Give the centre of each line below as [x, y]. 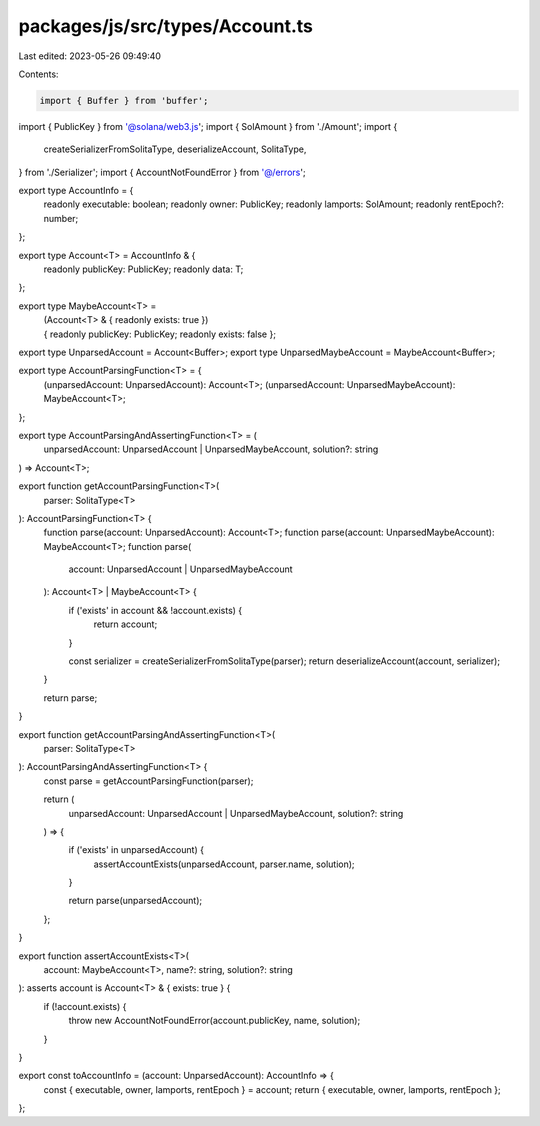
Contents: [38, 74]
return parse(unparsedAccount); [135, 901]
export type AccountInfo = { [76, 191]
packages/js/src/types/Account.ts [166, 26]
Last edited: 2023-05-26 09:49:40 [90, 56]
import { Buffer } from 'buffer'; [124, 100]
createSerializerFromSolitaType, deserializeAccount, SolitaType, [175, 149]
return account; [125, 624]
